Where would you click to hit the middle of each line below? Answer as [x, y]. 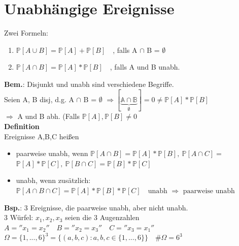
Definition [22, 126]
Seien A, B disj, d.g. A [39, 99]
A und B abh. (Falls [48, 116]
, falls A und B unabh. [145, 67]
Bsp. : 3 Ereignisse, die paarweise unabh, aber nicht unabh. [96, 207]
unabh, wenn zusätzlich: [53, 180]
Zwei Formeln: [26, 33]
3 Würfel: [19, 217]
